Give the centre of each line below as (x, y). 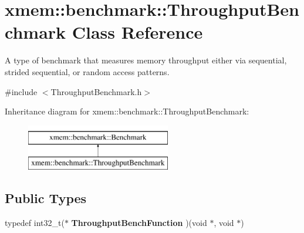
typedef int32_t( (35, 223)
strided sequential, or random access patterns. (87, 71)
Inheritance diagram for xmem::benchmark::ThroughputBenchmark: (127, 111)
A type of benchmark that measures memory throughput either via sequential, (146, 60)
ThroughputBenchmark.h (96, 91)
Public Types (46, 198)
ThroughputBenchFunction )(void (139, 223)
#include (21, 91)
